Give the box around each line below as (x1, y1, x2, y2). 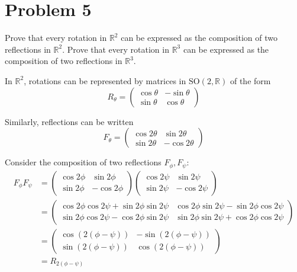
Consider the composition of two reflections (5, 156, 162, 168)
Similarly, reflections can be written (5, 115, 134, 127)
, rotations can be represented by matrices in (24, 74, 186, 87)
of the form (230, 74, 271, 87)
